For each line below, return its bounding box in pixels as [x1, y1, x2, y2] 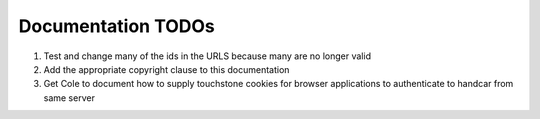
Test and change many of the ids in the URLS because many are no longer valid [43, 50, 372, 62]
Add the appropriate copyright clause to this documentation [43, 63, 290, 75]
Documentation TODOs [18, 15, 215, 37]
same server [43, 91, 95, 104]
